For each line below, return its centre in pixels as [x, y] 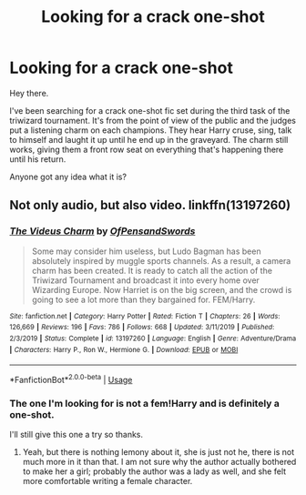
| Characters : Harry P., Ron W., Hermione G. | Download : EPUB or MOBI [124, 349]
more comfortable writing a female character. [107, 481]
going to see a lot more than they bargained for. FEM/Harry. [143, 299]
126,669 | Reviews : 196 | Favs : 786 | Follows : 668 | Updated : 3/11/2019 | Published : [142, 328]
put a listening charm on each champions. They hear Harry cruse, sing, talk [151, 130]
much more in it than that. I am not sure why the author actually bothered [159, 462]
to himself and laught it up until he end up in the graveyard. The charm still [149, 139]
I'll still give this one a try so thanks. [76, 435]
